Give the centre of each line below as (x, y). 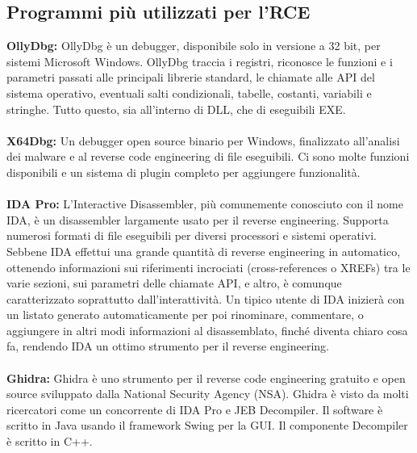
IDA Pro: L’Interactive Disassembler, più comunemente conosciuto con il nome (205, 204)
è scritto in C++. (50, 441)
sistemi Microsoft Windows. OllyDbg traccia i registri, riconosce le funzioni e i (200, 61)
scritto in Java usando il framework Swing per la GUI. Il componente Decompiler (207, 425)
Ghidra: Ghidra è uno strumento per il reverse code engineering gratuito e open (206, 377)
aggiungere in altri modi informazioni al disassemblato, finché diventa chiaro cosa (207, 330)
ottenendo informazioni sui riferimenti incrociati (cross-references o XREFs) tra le (208, 267)
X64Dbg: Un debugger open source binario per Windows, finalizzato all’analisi (203, 140)
